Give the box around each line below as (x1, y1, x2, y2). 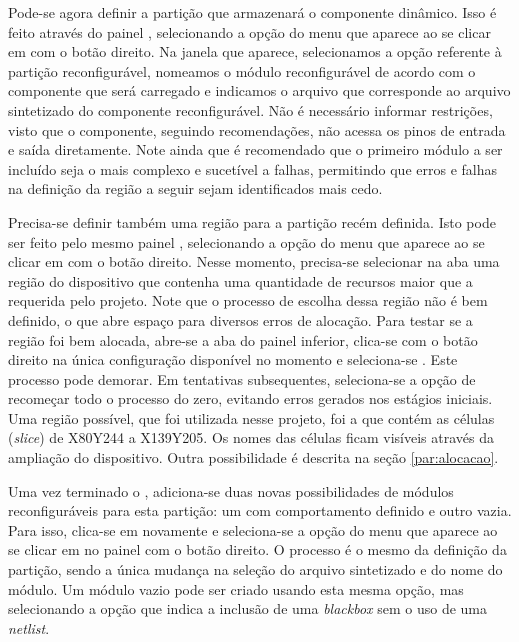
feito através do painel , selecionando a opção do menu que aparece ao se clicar (8, 21, 491, 42)
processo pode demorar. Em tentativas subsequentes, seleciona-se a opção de (8, 368, 476, 389)
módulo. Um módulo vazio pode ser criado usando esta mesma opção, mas (8, 578, 464, 599)
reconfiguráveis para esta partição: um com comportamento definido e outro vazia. (8, 500, 512, 521)
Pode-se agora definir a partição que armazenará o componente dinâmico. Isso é (8, 2, 497, 22)
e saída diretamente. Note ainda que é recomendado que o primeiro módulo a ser (8, 139, 503, 160)
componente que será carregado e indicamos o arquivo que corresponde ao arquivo (8, 80, 511, 101)
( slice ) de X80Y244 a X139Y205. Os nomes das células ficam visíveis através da (8, 427, 494, 448)
